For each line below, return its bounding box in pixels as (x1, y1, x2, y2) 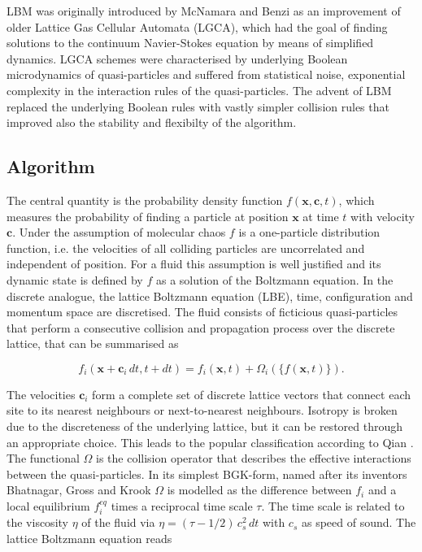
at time (302, 207, 339, 224)
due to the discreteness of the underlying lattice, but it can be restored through (7, 418, 403, 435)
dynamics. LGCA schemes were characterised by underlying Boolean (7, 50, 348, 67)
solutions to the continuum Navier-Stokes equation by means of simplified (7, 34, 374, 51)
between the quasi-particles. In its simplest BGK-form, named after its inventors (7, 465, 407, 482)
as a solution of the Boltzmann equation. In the (155, 271, 394, 288)
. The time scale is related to (261, 498, 405, 515)
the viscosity (7, 514, 68, 531)
